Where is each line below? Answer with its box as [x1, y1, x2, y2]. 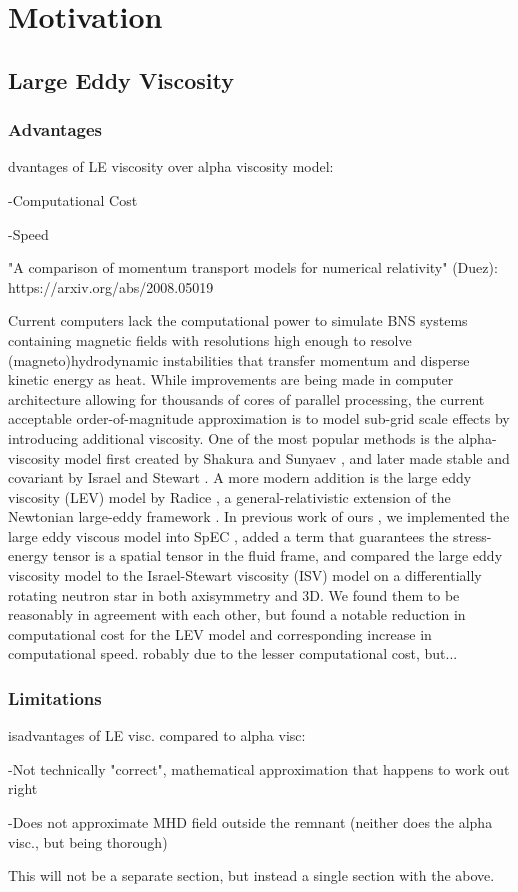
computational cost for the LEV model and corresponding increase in [8, 623, 432, 644]
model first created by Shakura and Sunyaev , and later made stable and [64, 447, 510, 468]
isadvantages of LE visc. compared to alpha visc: [8, 725, 306, 746]
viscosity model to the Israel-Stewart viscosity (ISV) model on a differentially [8, 565, 482, 586]
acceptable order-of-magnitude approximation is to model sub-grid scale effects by [8, 408, 510, 429]
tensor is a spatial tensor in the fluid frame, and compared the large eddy [52, 545, 503, 566]
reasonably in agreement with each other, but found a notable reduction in [8, 604, 466, 625]
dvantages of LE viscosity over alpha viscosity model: [8, 156, 334, 177]
